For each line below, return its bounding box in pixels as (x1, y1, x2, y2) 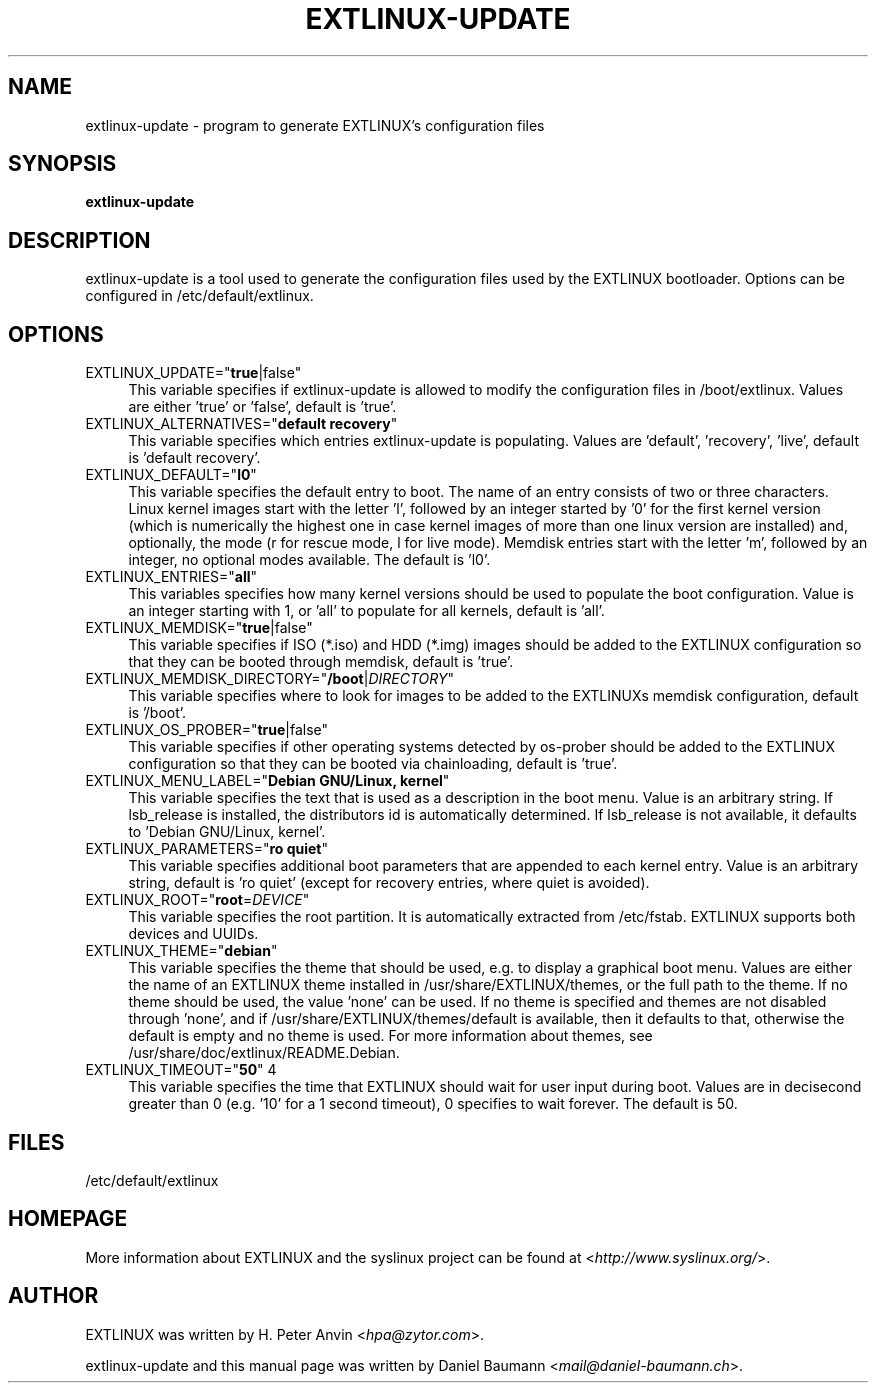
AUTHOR (8, 1283, 99, 1309)
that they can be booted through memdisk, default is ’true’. (128, 653, 514, 671)
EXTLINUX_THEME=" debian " (85, 942, 278, 960)
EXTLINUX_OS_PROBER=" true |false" (85, 721, 329, 739)
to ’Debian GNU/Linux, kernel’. (128, 823, 326, 841)
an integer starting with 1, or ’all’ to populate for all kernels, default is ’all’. (128, 602, 605, 620)
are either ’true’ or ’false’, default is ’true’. (128, 398, 397, 416)
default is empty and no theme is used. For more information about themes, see (128, 1027, 653, 1045)
